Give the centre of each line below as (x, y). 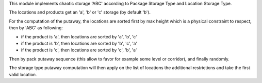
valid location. (23, 74)
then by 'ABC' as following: (36, 28)
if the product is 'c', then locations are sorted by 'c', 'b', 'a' (79, 50)
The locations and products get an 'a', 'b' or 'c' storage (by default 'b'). (80, 12)
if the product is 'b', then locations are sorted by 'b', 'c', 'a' (79, 43)
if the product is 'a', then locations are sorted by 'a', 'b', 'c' (79, 36)
